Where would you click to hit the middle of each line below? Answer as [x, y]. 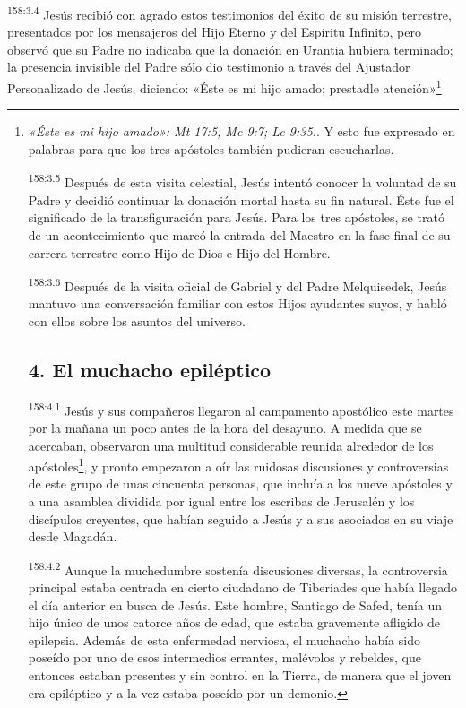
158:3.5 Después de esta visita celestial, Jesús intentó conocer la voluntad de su [242, 181]
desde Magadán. [73, 536]
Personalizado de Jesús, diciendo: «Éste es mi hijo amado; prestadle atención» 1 [224, 86]
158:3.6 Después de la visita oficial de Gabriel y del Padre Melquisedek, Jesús [237, 285]
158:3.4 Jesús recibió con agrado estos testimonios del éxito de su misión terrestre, [229, 13]
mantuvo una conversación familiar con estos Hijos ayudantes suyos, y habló [237, 303]
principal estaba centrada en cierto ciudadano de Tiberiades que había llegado [243, 587]
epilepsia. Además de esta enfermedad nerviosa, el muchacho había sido [224, 639]
